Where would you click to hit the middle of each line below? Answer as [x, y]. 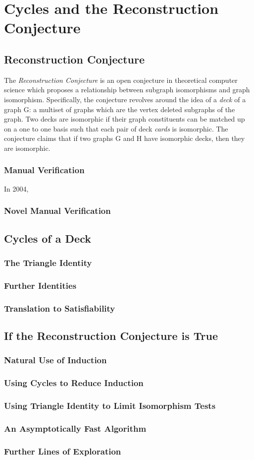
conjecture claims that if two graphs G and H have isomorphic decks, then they [125, 138]
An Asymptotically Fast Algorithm [75, 428]
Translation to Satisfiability [60, 308]
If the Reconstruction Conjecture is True [111, 335]
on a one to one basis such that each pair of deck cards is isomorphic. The [116, 128]
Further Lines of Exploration [63, 451]
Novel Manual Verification [57, 211]
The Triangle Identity [48, 262]
